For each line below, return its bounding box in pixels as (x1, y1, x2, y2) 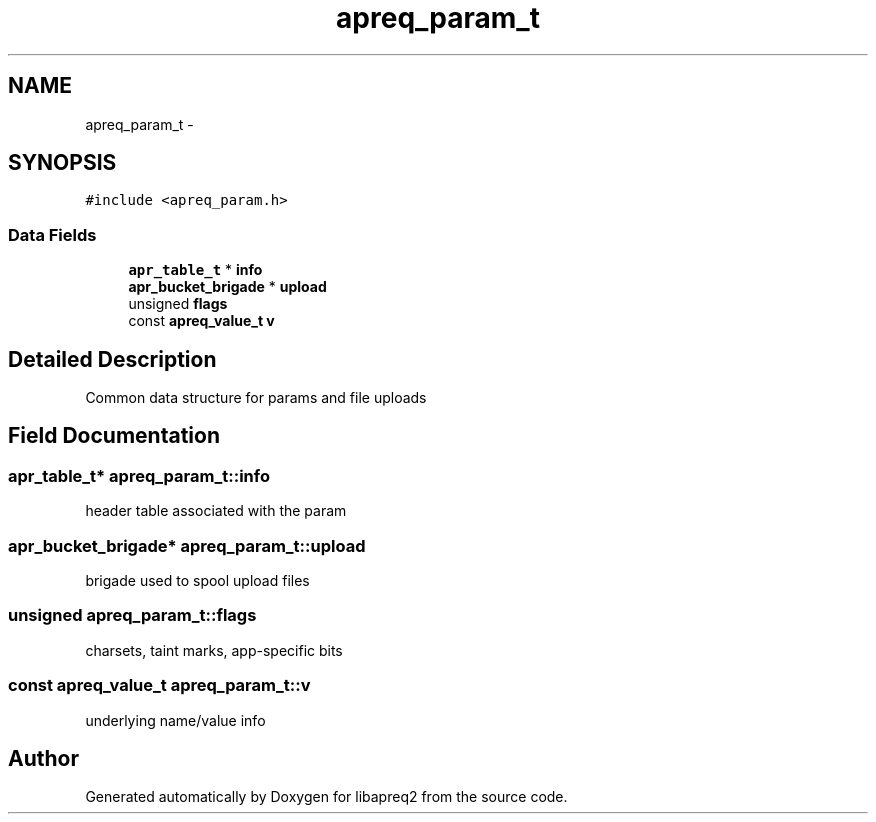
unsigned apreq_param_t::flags (8, 605, 257, 626)
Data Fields (8, 224, 97, 245)
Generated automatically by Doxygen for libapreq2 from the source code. (85, 788, 568, 806)
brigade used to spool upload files (85, 572, 310, 589)
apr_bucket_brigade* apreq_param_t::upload (8, 535, 366, 556)
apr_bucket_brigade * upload (128, 278, 327, 296)
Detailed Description (8, 346, 217, 372)
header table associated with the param (85, 502, 347, 520)
